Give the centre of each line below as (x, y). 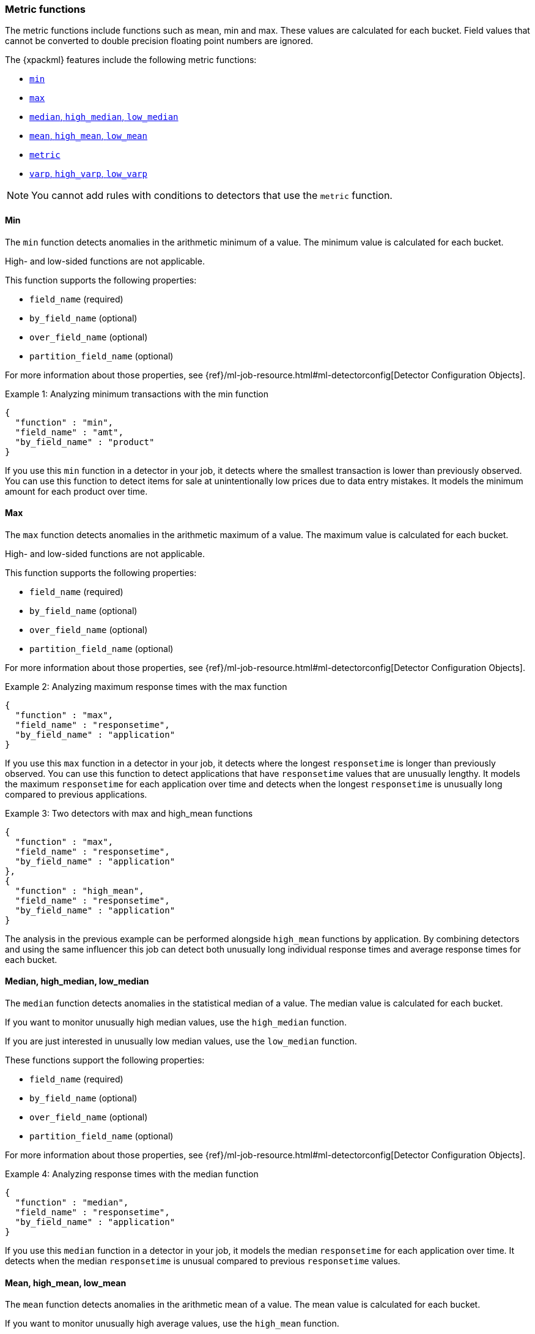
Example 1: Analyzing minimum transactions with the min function (137, 394)
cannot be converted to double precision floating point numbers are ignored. (159, 41)
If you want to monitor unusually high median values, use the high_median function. (176, 1022)
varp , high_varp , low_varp (88, 174)
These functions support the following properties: (105, 1060)
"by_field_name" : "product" (85, 442)
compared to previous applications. (76, 794)
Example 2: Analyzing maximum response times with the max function (146, 686)
